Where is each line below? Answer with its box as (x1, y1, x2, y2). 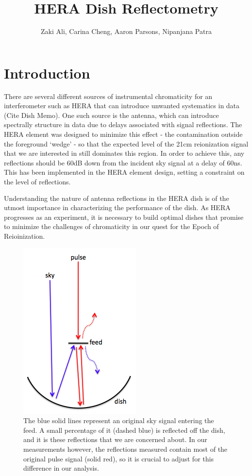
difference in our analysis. (23, 463, 99, 473)
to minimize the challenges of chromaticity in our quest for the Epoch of (4, 221, 219, 231)
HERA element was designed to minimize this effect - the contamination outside (4, 129, 243, 139)
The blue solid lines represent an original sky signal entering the (23, 415, 214, 426)
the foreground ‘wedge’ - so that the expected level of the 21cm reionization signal (4, 138, 249, 148)
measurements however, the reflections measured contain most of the (23, 443, 228, 454)
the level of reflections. (4, 177, 71, 186)
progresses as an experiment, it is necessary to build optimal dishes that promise (4, 212, 244, 222)
